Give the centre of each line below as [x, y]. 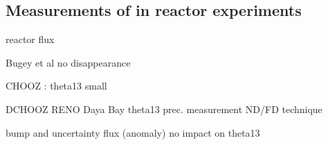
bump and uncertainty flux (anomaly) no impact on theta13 [133, 132]
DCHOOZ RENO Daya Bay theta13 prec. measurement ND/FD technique [164, 109]
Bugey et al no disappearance [68, 62]
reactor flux [30, 39]
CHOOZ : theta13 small [56, 86]
